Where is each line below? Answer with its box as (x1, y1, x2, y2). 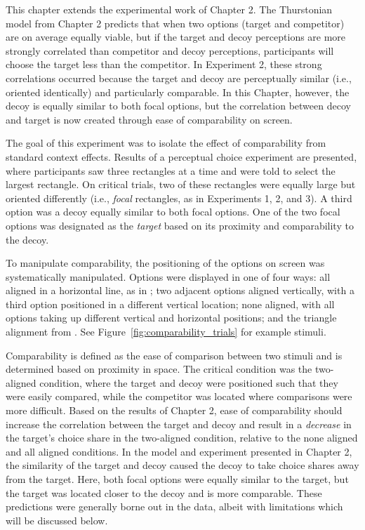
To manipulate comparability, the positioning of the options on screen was (6, 256, 325, 270)
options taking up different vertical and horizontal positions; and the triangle (6, 310, 337, 325)
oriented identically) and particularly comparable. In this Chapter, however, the (6, 84, 350, 99)
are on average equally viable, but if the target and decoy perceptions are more (6, 29, 346, 44)
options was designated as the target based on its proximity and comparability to (6, 218, 354, 232)
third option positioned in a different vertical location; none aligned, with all (6, 296, 335, 311)
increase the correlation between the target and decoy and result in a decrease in (6, 416, 352, 431)
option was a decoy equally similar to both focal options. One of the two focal (6, 204, 340, 219)
